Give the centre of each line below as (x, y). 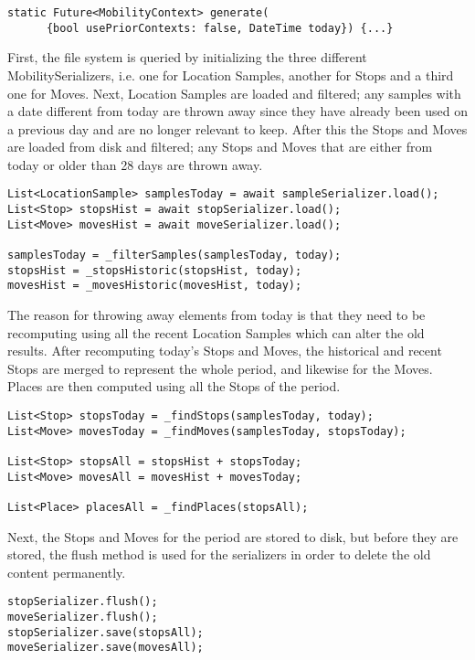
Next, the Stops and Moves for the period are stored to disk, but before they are (233, 536)
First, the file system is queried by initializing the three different (187, 57)
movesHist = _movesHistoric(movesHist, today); (155, 286)
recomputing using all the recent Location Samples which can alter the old (216, 332)
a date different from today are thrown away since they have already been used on (237, 111)
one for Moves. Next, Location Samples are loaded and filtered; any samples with (234, 93)
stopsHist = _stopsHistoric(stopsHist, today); (155, 270)
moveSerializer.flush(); (83, 617)
